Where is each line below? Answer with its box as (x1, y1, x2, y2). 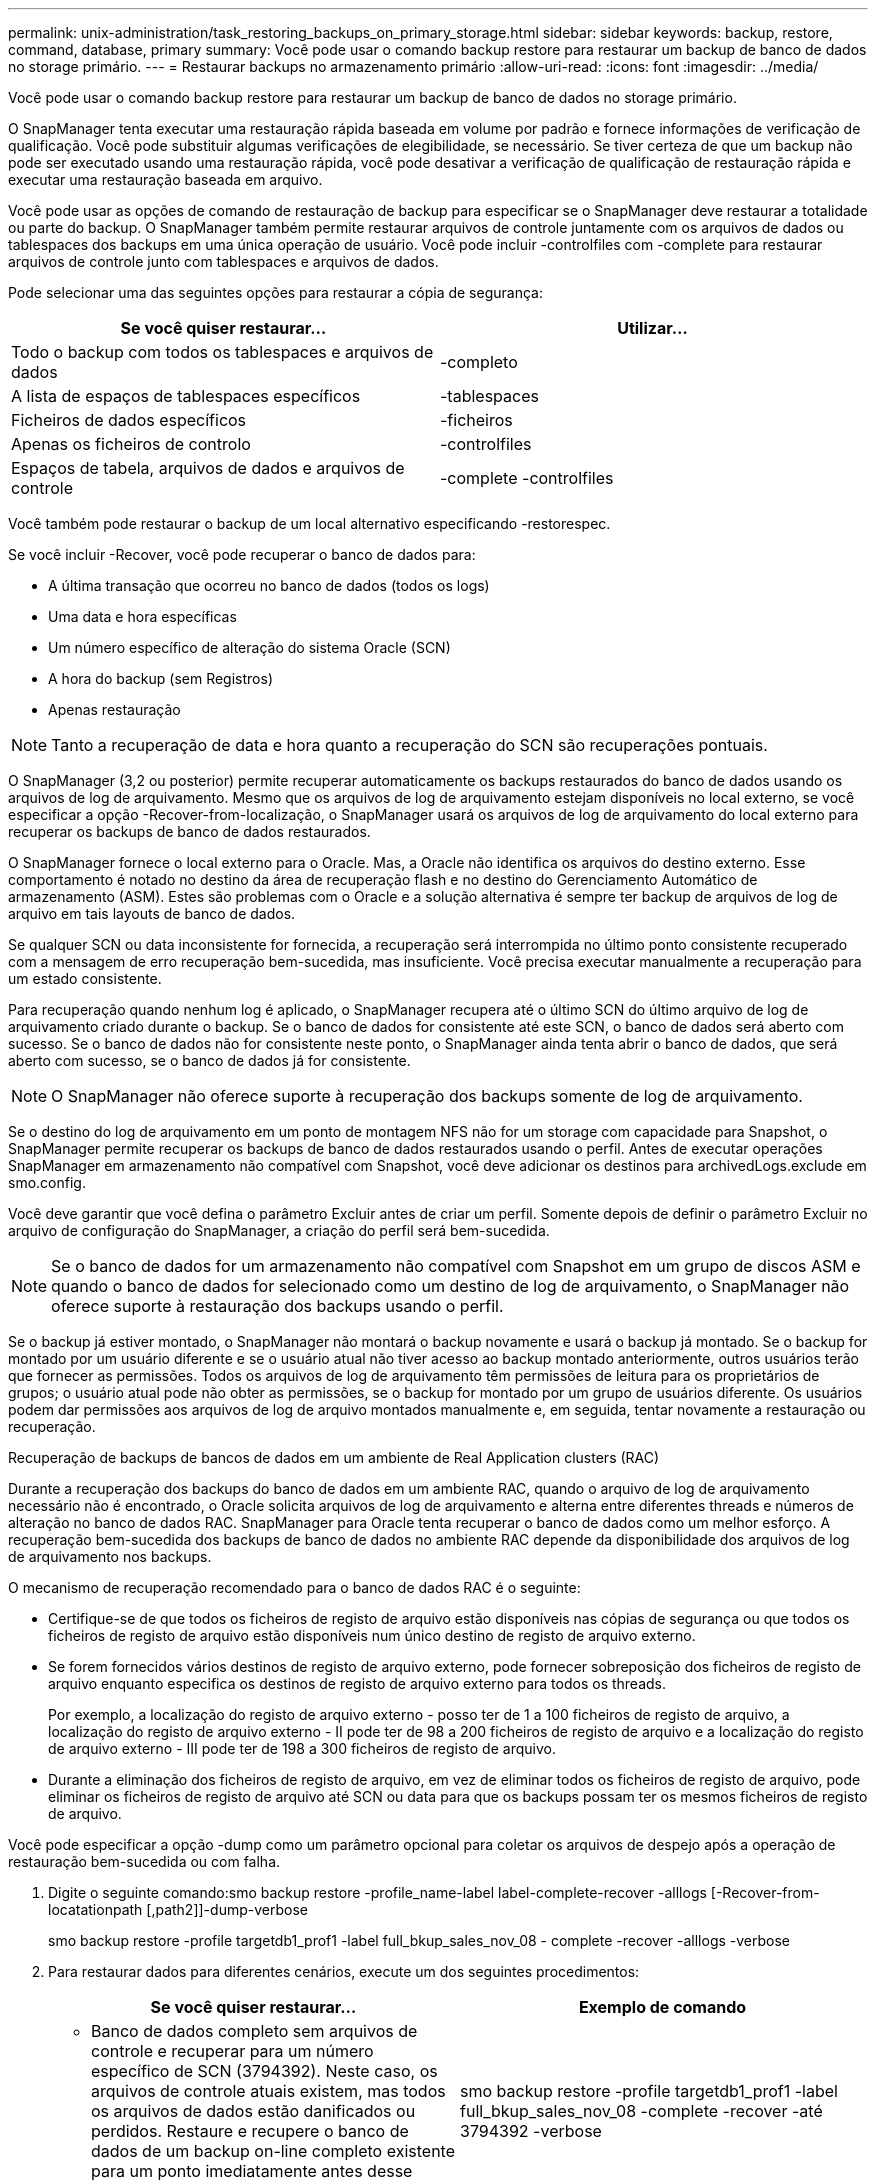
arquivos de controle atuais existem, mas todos (91, 2081, 446, 2101)
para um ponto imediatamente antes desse (91, 2161, 413, 2181)
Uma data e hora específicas (48, 608, 237, 625)
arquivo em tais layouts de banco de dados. (8, 905, 296, 922)
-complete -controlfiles (440, 468, 614, 488)
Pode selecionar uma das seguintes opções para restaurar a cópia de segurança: (8, 284, 543, 301)
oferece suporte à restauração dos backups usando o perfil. (51, 1296, 504, 1316)
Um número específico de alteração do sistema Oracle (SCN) (48, 639, 451, 656)
